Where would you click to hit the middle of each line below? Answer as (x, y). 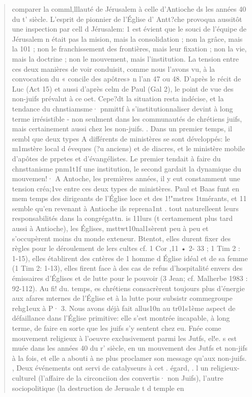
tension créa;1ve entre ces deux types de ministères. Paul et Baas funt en (125, 188)
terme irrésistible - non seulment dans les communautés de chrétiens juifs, (127, 118)
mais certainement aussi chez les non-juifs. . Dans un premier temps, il (122, 129)
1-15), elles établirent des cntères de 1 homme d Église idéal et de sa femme (130, 258)
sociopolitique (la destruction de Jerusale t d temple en (98, 388)
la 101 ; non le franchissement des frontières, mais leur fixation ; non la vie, (129, 49)
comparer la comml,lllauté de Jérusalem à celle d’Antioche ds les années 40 (129, 9)
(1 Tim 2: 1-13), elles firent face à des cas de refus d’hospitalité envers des (127, 268)
